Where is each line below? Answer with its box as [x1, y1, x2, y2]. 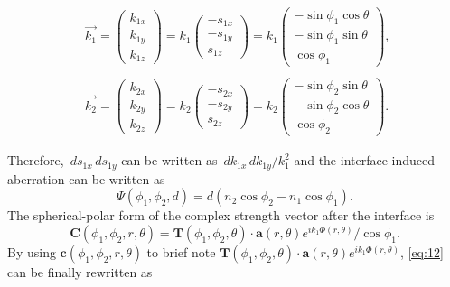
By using [7, 242, 56, 261]
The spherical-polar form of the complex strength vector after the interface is [7, 206, 435, 225]
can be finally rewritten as [7, 262, 153, 281]
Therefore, [7, 151, 64, 170]
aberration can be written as [7, 169, 165, 188]
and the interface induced [294, 151, 436, 170]
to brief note [146, 242, 216, 261]
